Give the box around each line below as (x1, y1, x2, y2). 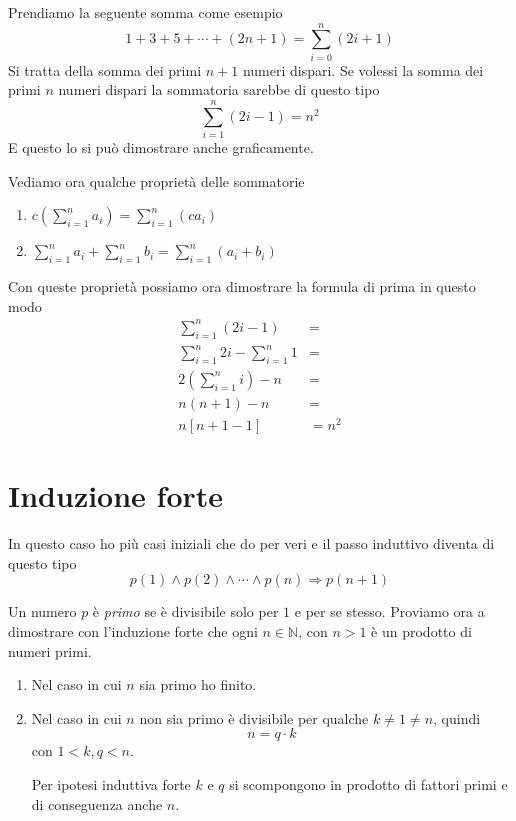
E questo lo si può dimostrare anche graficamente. (8, 137, 314, 158)
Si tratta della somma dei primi (8, 59, 202, 80)
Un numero (8, 601, 77, 622)
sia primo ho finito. (139, 674, 257, 695)
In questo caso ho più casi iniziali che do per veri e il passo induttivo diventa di (8, 533, 495, 554)
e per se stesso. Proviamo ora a (294, 601, 485, 622)
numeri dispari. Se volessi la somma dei (242, 59, 484, 80)
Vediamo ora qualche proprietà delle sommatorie (8, 170, 305, 191)
